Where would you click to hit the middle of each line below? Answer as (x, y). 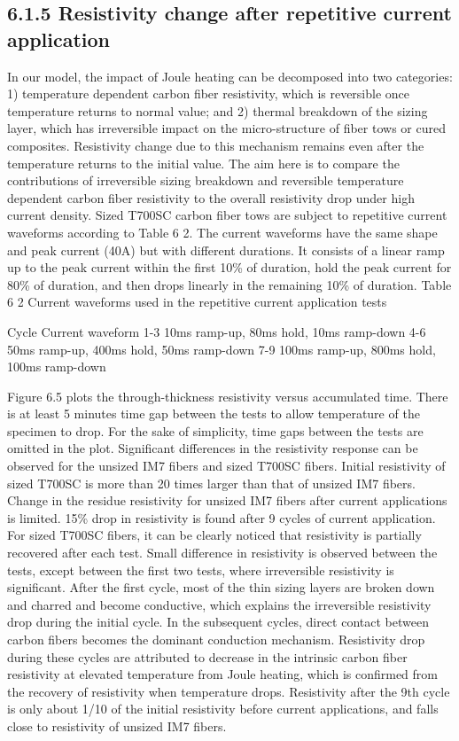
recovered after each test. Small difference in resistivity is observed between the (222, 553)
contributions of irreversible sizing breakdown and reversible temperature (206, 180)
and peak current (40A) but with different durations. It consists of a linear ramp (226, 250)
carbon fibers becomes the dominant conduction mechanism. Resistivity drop (216, 639)
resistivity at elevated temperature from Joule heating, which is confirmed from (222, 674)
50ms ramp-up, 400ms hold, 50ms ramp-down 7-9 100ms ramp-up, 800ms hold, (222, 349)
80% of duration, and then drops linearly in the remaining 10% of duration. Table (229, 284)
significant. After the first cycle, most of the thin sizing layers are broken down (221, 587)
